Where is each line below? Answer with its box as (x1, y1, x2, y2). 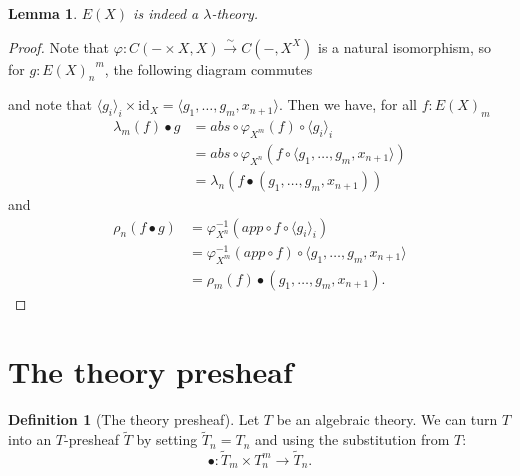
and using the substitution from (254, 429, 450, 450)
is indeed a (133, 3, 199, 23)
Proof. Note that (8, 36, 110, 57)
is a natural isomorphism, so (318, 36, 492, 57)
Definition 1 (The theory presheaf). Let (8, 409, 260, 430)
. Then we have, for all (278, 94, 417, 115)
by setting (136, 429, 198, 450)
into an (8, 429, 52, 450)
